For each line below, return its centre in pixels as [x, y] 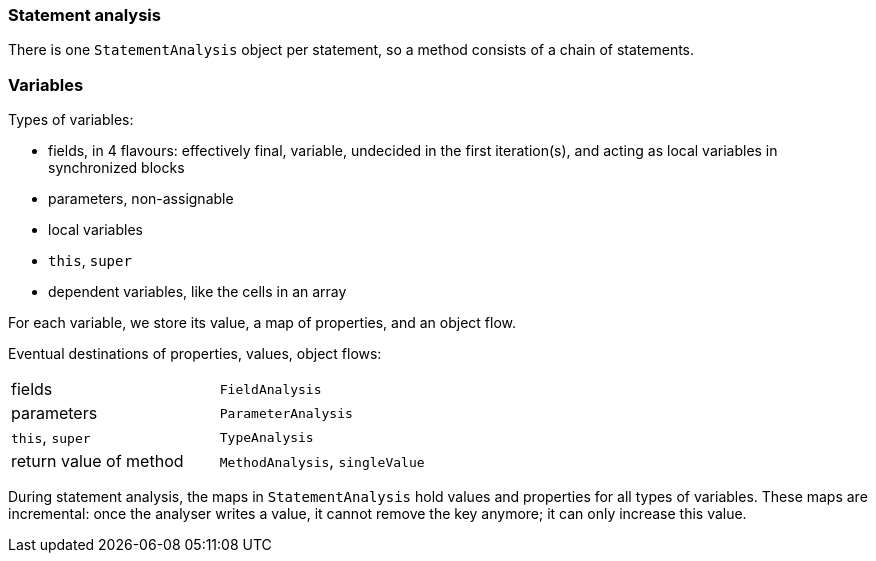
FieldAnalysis [270, 389]
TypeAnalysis [266, 437]
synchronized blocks [116, 168]
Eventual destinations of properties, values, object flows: [195, 354]
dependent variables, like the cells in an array [197, 292]
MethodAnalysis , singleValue [322, 461]
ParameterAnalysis [286, 413]
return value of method [97, 461]
